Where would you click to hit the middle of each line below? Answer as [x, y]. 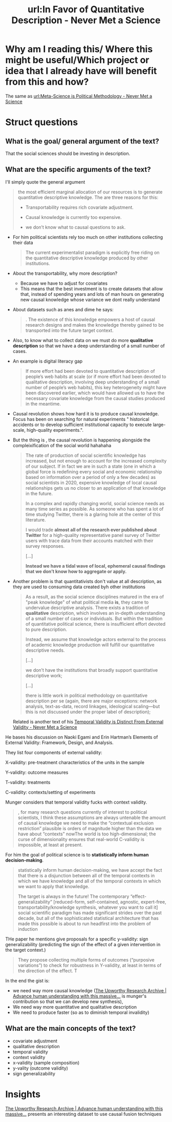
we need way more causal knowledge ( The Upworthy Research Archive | [90, 990]
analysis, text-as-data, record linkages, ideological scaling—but [93, 706]
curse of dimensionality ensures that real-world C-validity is [81, 839]
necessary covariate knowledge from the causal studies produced [95, 398]
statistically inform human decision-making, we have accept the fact [90, 870]
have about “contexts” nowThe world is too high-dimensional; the [87, 834]
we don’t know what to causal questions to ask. [76, 227]
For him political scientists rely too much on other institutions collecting [88, 237]
